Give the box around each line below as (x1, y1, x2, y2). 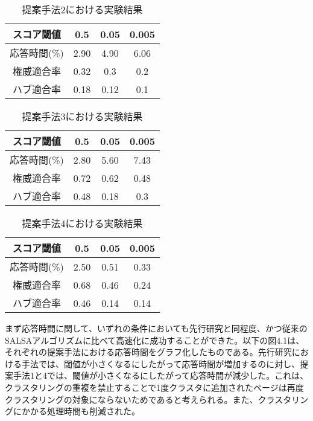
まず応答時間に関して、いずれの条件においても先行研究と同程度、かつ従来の (5, 322, 308, 334)
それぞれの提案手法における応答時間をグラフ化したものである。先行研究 (5, 345, 292, 358)
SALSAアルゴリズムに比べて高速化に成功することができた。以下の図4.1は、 (5, 333, 305, 346)
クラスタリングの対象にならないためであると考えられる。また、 (5, 393, 258, 405)
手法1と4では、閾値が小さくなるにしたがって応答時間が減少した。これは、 (13, 369, 309, 382)
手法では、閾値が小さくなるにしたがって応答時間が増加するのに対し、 (21, 357, 300, 370)
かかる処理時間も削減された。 (21, 405, 140, 417)
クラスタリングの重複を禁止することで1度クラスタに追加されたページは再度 (5, 381, 304, 393)
